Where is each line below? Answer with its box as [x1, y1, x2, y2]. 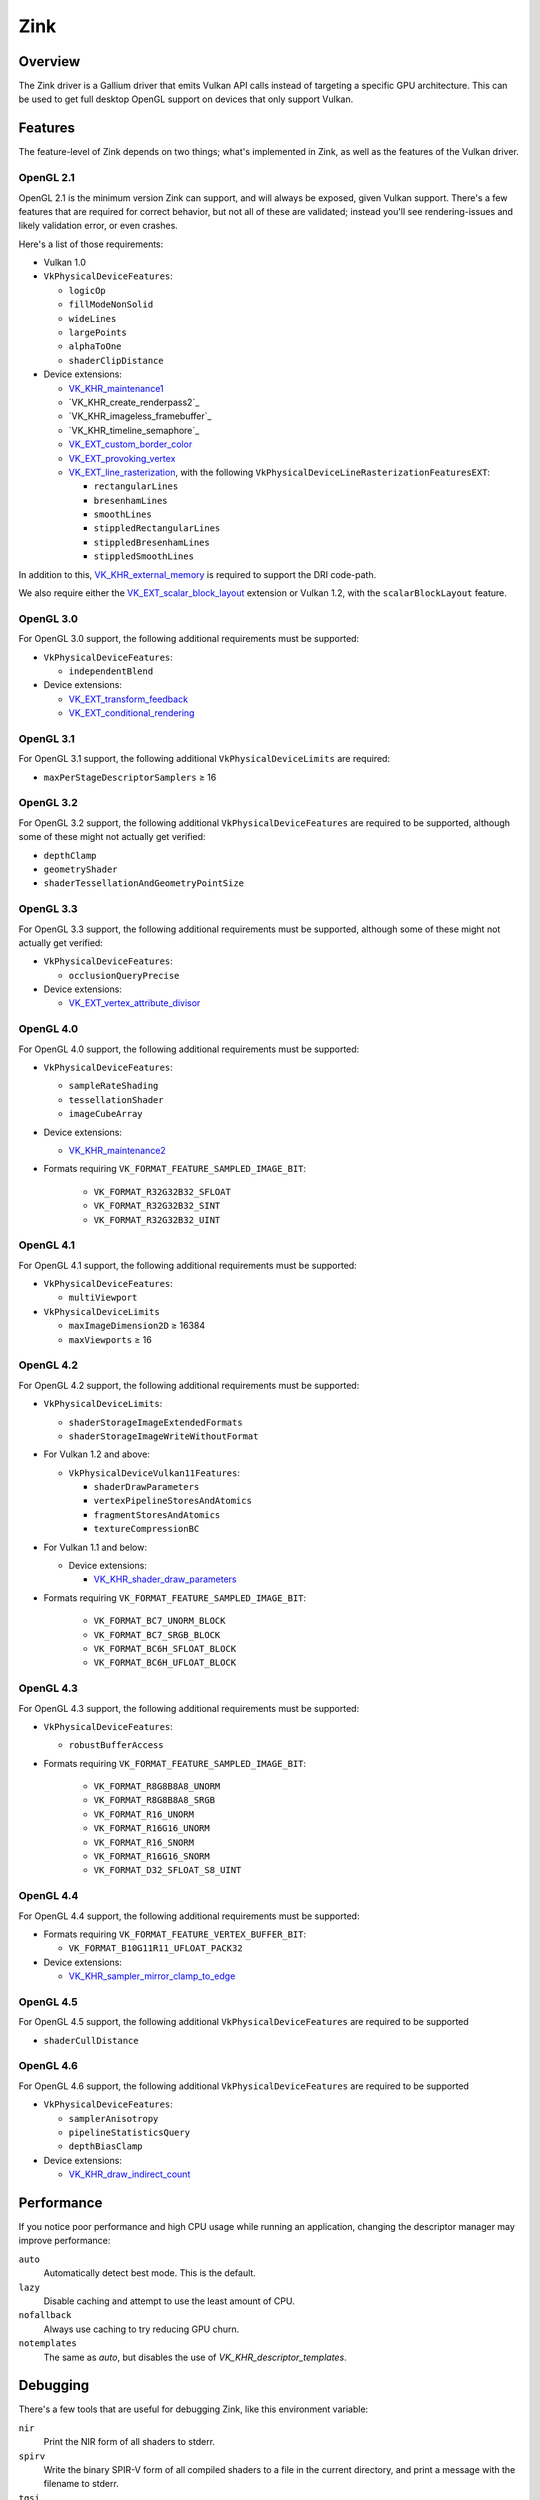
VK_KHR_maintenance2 [68, 1144, 167, 1156]
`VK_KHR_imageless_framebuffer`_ [68, 410, 212, 422]
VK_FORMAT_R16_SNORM [93, 1836, 195, 1848]
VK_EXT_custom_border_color [68, 438, 193, 450]
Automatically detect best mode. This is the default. [43, 2267, 257, 2279]
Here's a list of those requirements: [18, 238, 164, 250]
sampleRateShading [68, 1080, 159, 1092]
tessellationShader [68, 1094, 164, 1105]
